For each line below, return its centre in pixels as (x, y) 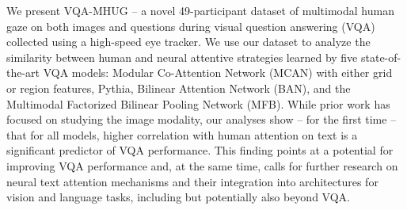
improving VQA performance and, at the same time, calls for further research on (202, 165)
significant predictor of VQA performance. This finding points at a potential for (200, 150)
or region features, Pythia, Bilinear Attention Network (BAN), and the (179, 88)
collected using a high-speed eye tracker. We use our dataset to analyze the (188, 42)
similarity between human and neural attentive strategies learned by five (182, 57)
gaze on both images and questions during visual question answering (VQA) (191, 26)
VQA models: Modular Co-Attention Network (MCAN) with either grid (218, 73)
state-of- (381, 57)
